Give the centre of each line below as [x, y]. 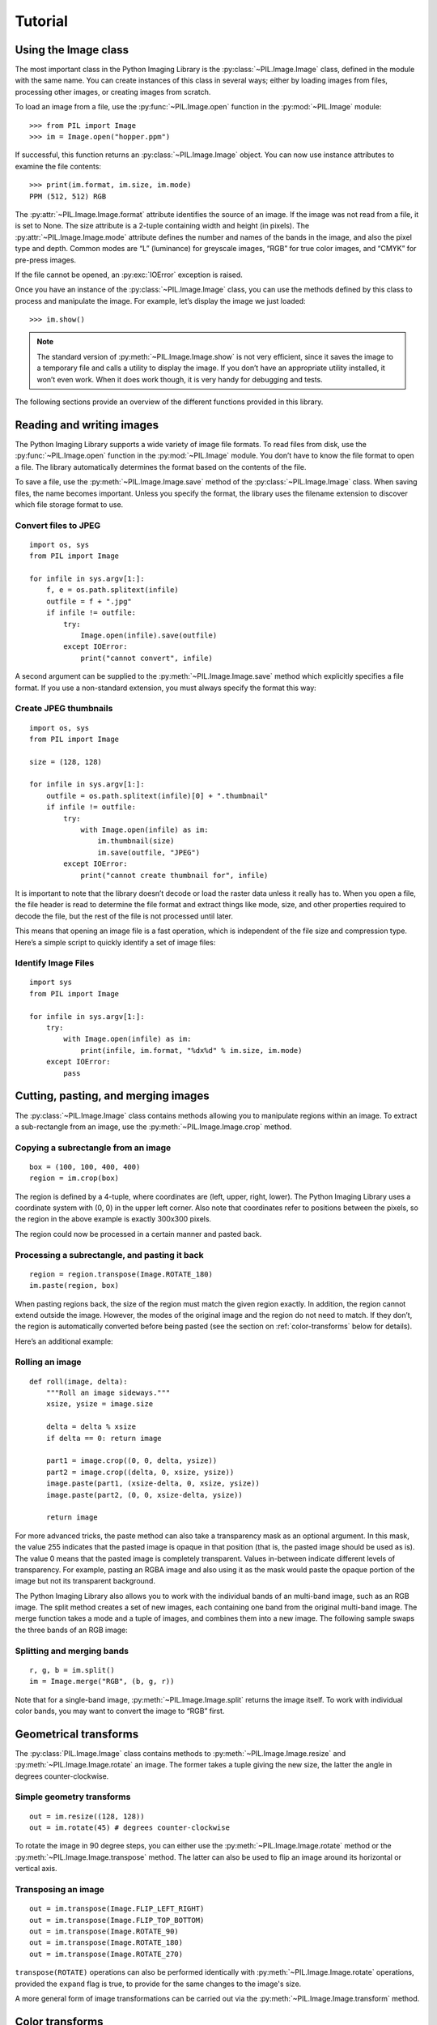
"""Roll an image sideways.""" [108, 1393]
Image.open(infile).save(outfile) [149, 635]
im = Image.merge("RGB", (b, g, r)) [102, 1682]
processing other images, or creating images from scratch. [113, 92]
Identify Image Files [55, 963]
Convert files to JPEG [58, 525]
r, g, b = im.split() [72, 1670]
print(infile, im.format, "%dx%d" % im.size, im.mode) [191, 1050]
